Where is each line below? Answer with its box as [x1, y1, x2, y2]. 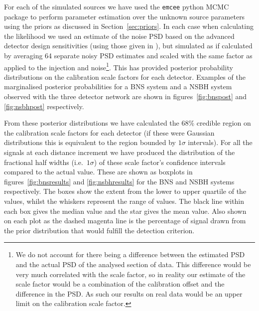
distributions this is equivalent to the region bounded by [4, 137, 176, 148]
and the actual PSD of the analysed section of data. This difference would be [15, 259, 251, 269]
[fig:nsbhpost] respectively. [4, 101, 84, 111]
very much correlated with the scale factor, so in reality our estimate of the [15, 269, 246, 279]
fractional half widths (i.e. [4, 156, 83, 167]
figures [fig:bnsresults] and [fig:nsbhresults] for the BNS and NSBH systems [4, 176, 235, 186]
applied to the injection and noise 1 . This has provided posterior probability [4, 60, 233, 72]
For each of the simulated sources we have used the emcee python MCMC [4, 1, 229, 11]
